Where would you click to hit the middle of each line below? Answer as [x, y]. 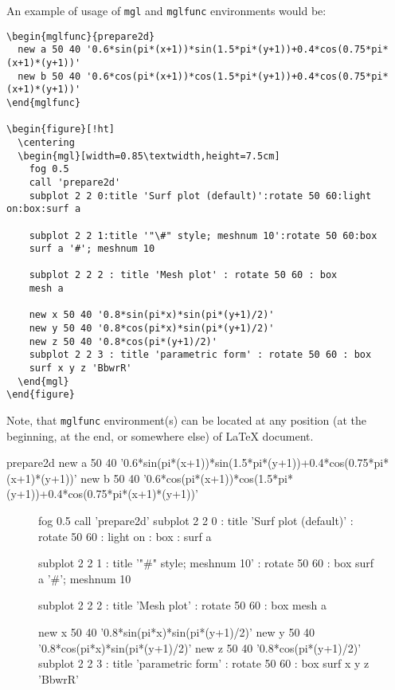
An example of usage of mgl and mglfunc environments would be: [166, 10]
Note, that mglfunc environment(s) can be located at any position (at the [187, 420]
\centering [46, 142]
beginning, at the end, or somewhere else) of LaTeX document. [160, 435]
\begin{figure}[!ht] [61, 129]
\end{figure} [41, 395]
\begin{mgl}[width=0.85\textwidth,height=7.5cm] [149, 156]
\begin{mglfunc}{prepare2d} [81, 36]
